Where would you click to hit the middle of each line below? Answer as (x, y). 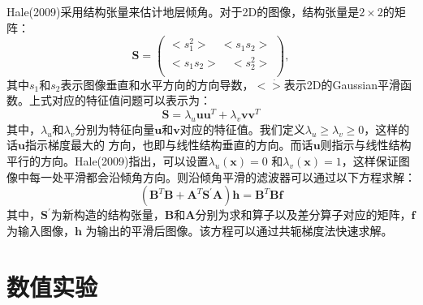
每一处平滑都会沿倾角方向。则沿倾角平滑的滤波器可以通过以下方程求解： (222, 176)
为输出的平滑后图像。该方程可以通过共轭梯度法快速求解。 (239, 230)
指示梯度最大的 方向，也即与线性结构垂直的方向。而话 (169, 145)
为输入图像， (41, 230)
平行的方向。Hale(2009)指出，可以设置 (108, 161)
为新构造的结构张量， (108, 215)
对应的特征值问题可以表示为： (131, 100)
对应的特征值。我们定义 (242, 129)
